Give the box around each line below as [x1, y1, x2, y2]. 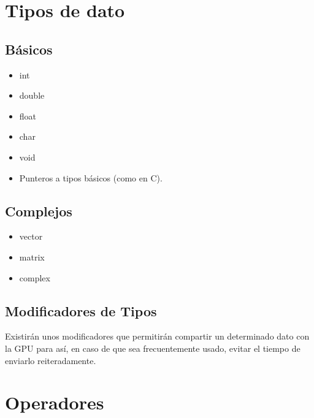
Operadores [5, 390, 104, 415]
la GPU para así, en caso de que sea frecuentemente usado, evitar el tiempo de [5, 341, 301, 354]
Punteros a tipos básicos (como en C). [19, 171, 163, 184]
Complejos [5, 201, 72, 220]
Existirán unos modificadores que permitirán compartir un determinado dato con [5, 330, 310, 343]
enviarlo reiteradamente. [5, 354, 96, 367]
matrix [19, 250, 45, 263]
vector [19, 230, 43, 243]
